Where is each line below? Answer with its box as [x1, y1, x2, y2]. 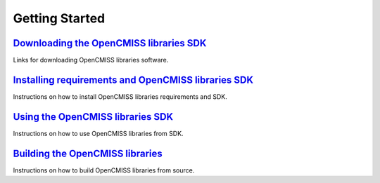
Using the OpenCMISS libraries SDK [13, 111, 174, 123]
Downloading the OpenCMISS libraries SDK [13, 37, 207, 49]
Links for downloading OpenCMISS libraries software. [13, 56, 169, 65]
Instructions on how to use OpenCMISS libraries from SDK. [13, 129, 184, 137]
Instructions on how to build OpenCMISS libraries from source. [13, 165, 195, 175]
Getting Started [13, 11, 106, 26]
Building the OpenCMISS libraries [13, 147, 163, 159]
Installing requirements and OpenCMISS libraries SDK [13, 74, 253, 86]
